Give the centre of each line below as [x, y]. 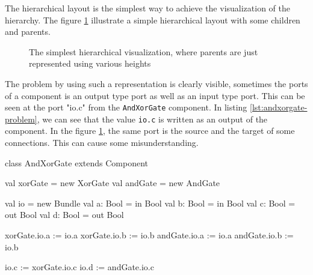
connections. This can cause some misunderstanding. [102, 143]
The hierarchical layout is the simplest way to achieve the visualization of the [148, 8]
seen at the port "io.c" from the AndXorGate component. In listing [126, 107]
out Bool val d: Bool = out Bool [64, 215]
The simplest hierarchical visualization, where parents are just [144, 51]
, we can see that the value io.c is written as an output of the [152, 119]
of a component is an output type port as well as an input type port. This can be [155, 95]
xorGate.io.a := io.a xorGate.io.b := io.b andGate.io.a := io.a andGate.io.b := [149, 235]
